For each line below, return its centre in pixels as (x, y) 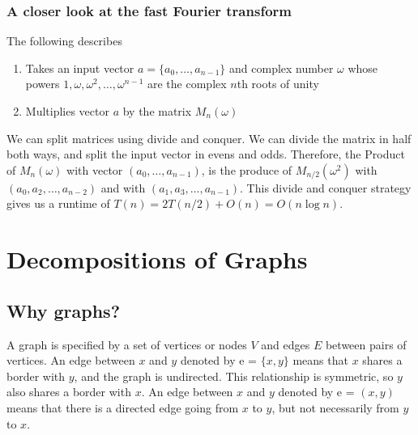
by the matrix (157, 111)
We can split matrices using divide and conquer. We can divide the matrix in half (209, 138)
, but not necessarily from (335, 407)
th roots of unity (278, 84)
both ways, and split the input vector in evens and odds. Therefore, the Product (206, 154)
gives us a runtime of (58, 203)
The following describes (64, 41)
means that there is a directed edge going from (123, 407)
